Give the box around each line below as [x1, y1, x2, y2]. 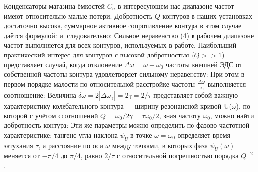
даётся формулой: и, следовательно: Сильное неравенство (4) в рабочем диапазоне [4, 30, 254, 40]
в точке [130, 129, 152, 140]
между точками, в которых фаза [112, 140, 208, 150]
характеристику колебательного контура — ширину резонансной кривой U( [4, 100, 232, 111]
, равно [80, 150, 102, 161]
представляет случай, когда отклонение [4, 59, 122, 69]
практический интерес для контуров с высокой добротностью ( [4, 49, 194, 59]
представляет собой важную [153, 89, 238, 100]
